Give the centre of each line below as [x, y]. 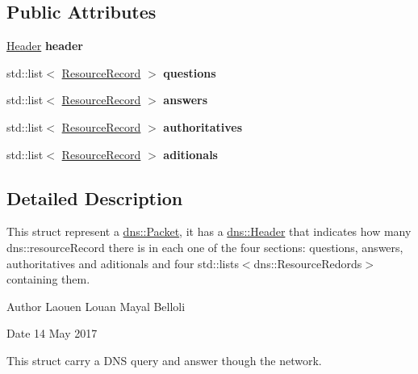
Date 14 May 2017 [52, 333]
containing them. [48, 279]
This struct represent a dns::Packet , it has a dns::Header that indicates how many [209, 231]
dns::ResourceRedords [308, 263]
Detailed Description [95, 198]
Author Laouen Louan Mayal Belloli [96, 306]
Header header [45, 46]
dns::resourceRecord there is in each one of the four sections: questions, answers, [205, 247]
